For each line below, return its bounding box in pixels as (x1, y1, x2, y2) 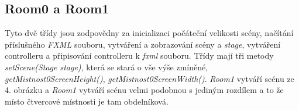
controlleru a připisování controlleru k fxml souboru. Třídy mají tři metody (5, 49, 274, 62)
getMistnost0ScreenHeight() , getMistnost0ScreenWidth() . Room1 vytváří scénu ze (5, 72, 294, 84)
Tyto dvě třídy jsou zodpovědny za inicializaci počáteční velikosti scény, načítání (5, 27, 294, 39)
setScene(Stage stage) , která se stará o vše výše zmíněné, (5, 60, 208, 73)
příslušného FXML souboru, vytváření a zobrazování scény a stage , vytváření (5, 38, 281, 50)
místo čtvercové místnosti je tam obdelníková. (5, 95, 169, 107)
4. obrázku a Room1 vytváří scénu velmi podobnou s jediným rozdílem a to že (5, 84, 284, 96)
